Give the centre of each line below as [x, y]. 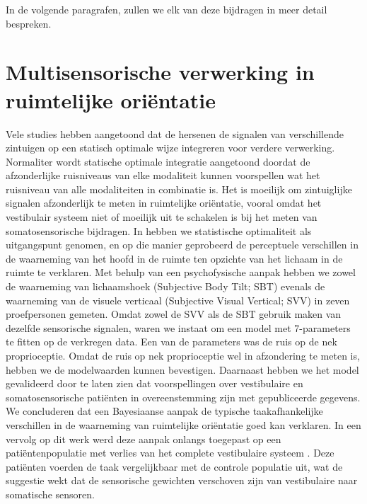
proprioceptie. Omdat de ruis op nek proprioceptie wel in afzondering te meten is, [183, 355]
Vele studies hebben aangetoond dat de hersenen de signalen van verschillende [175, 133]
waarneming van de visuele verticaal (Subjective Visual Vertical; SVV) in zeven [178, 300]
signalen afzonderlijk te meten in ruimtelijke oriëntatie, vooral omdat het [164, 203]
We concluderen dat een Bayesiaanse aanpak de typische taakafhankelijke [164, 411]
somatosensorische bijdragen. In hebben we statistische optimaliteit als [159, 230]
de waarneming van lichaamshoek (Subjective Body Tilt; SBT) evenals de [165, 286]
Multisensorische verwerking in [160, 72]
